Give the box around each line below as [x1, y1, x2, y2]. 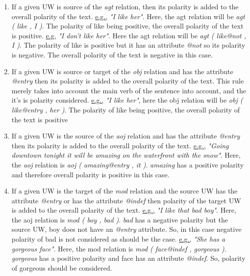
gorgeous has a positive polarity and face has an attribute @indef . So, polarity [11, 253, 246, 263]
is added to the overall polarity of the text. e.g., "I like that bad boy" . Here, [11, 205, 236, 215]
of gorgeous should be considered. [11, 262, 112, 273]
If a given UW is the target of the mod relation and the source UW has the [11, 186, 238, 196]
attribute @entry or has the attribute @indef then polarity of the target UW [11, 195, 241, 205]
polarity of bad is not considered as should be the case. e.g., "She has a [11, 234, 225, 244]
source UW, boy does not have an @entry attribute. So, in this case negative [11, 224, 242, 234]
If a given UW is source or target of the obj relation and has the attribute [11, 66, 233, 76]
